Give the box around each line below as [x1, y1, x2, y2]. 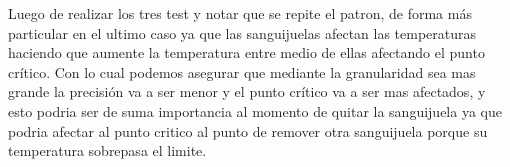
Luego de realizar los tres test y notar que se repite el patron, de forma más [8, 3, 472, 23]
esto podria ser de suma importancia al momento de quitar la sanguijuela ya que [8, 100, 502, 121]
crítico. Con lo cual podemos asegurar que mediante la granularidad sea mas [8, 61, 476, 82]
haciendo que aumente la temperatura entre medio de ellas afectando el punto [8, 42, 485, 63]
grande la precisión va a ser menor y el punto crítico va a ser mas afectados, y [8, 81, 486, 102]
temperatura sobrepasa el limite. [8, 140, 207, 161]
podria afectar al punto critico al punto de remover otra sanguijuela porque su [8, 120, 488, 141]
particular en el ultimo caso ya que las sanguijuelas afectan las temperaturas [8, 22, 477, 43]
